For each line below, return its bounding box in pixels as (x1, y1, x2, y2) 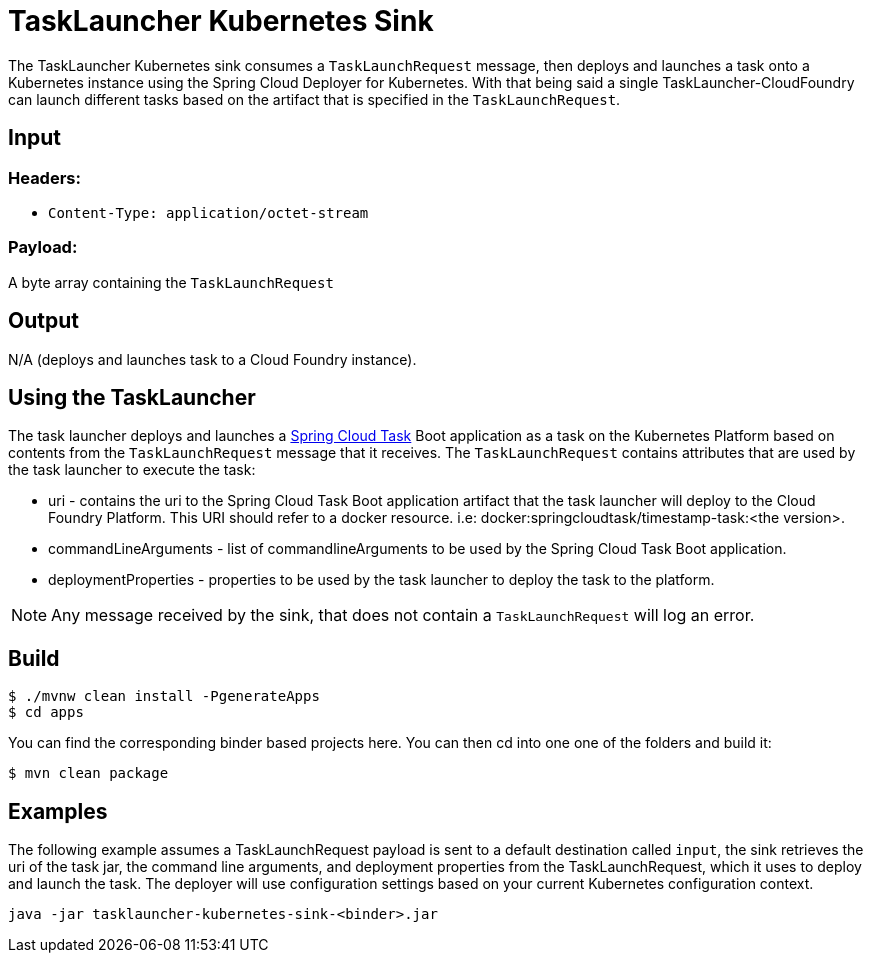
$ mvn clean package (8, 765, 169, 782)
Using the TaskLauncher (8, 384, 256, 410)
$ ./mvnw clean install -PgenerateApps (8, 688, 320, 705)
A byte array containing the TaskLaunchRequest (8, 273, 334, 291)
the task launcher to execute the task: (8, 461, 256, 479)
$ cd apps (8, 704, 84, 721)
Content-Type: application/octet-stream (48, 204, 369, 221)
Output (8, 308, 79, 334)
